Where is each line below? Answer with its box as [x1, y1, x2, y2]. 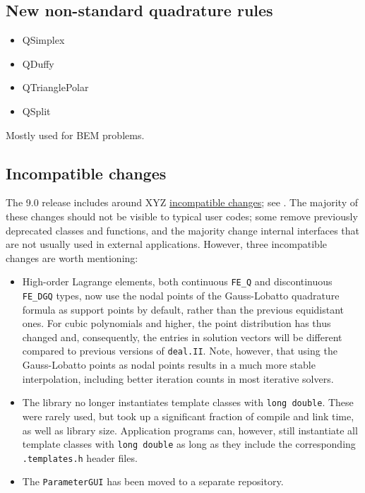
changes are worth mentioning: [6, 250, 138, 265]
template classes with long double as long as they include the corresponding [22, 436, 356, 451]
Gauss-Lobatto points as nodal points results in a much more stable [22, 357, 316, 372]
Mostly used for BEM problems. [6, 127, 145, 142]
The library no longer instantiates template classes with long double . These [22, 395, 354, 410]
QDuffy [22, 56, 54, 71]
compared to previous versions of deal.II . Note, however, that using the [22, 343, 337, 358]
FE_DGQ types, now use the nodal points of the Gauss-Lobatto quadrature [22, 288, 340, 302]
